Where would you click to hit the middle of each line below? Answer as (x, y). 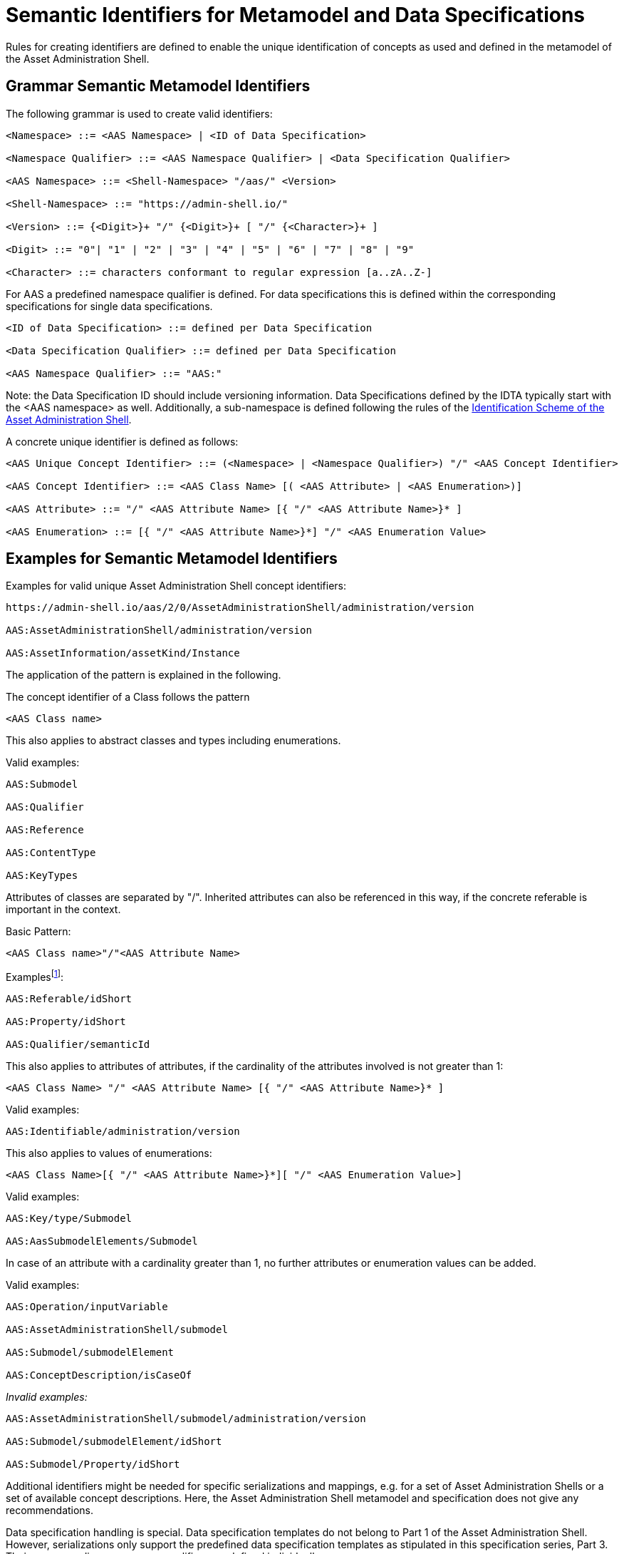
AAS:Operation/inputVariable (87, 1307)
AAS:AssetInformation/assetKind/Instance (123, 653)
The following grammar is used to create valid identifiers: (139, 113)
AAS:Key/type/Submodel (69, 1219)
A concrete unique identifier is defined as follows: (122, 441)
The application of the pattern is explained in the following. (144, 675)
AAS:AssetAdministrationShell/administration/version (159, 631)
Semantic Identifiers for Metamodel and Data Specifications (295, 15)
